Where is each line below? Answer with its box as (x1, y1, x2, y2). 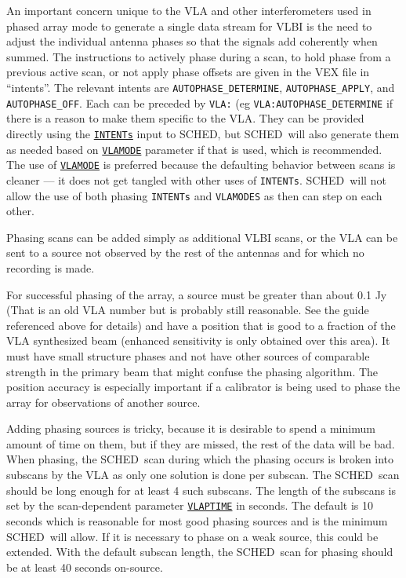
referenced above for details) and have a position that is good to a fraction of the (6, 316, 396, 333)
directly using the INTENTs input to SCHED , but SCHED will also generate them (6, 125, 400, 141)
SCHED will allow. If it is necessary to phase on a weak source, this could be (6, 528, 379, 544)
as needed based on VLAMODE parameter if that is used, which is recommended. (6, 141, 382, 157)
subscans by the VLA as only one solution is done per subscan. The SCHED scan (6, 466, 400, 483)
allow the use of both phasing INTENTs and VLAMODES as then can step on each (6, 187, 382, 203)
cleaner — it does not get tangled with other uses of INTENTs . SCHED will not (6, 171, 386, 188)
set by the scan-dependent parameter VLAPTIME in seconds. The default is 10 (6, 497, 373, 514)
